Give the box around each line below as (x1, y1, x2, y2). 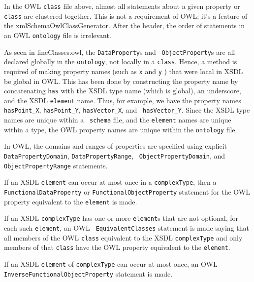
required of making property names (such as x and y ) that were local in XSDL (4, 66, 243, 76)
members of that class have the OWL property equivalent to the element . (4, 242, 230, 252)
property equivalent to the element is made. (4, 196, 137, 206)
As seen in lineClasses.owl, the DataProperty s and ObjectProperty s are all (4, 46, 235, 57)
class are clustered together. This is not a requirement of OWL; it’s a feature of (4, 10, 248, 21)
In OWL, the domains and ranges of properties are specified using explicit (4, 141, 227, 151)
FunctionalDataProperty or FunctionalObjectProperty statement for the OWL (4, 186, 250, 197)
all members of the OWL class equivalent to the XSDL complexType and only (4, 232, 243, 242)
